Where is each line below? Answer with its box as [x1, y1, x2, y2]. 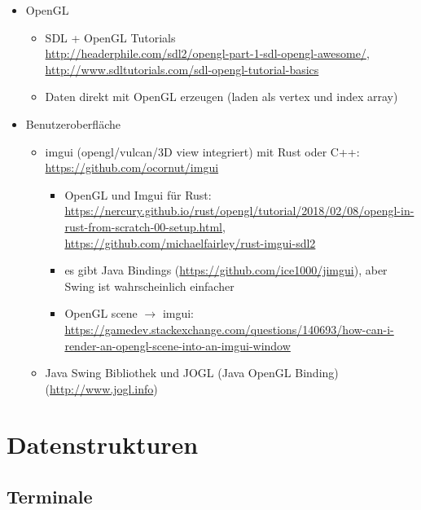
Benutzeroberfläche [25, 115, 121, 132]
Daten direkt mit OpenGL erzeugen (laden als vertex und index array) [45, 88, 398, 105]
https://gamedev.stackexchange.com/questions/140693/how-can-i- [64, 320, 394, 337]
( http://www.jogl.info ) [45, 380, 158, 397]
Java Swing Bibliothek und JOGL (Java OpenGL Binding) [45, 364, 339, 381]
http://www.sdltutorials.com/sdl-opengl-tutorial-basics [45, 60, 319, 77]
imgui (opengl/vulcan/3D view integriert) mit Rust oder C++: [45, 143, 360, 160]
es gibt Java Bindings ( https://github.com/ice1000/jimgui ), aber [64, 262, 388, 279]
